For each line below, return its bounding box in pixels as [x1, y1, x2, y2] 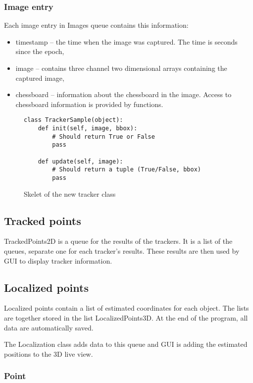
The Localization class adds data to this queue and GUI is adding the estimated [4, 339, 248, 349]
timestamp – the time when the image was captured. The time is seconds [15, 36, 238, 47]
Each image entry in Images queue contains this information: [4, 20, 189, 30]
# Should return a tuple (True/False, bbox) [52, 166, 201, 173]
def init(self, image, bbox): [38, 125, 138, 132]
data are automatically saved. [4, 322, 94, 332]
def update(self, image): [38, 158, 123, 165]
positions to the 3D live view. [4, 348, 93, 359]
